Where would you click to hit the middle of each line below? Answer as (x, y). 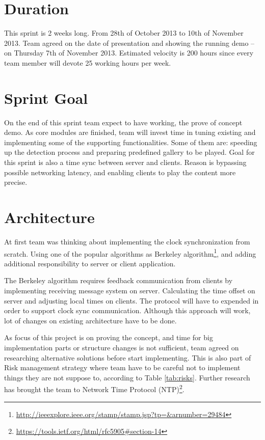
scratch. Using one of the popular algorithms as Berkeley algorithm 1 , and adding (130, 253)
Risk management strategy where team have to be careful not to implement (122, 367)
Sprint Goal (46, 98)
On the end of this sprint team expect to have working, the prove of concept (123, 122)
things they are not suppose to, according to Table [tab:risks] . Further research (127, 377)
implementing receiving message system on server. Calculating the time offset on (130, 290)
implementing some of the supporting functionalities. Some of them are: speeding (131, 142)
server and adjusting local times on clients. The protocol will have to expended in (131, 300)
